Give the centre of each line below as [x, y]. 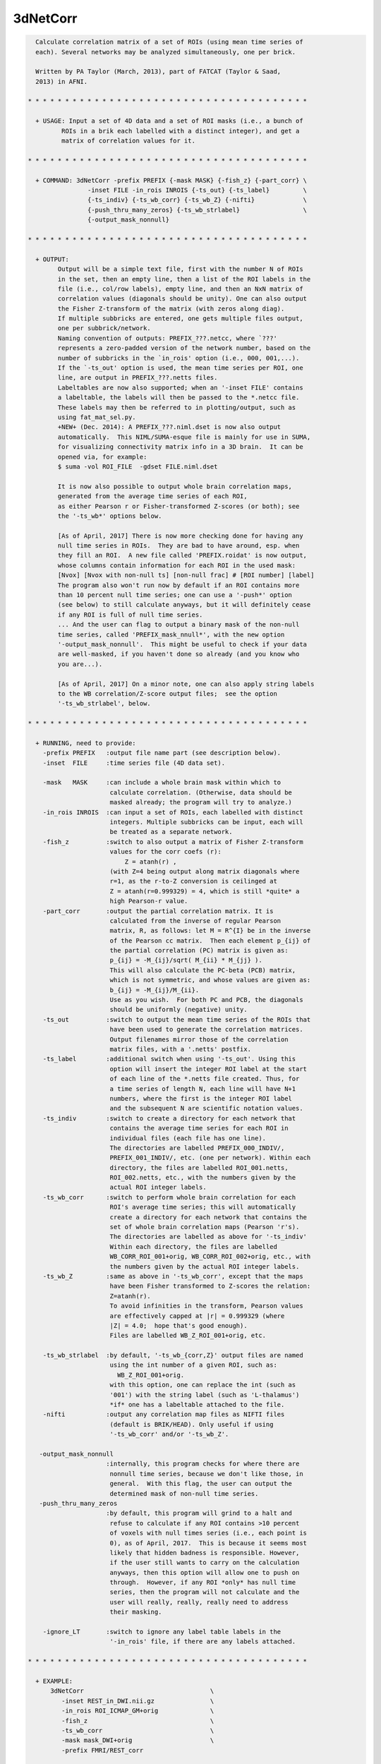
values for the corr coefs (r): [165, 852]
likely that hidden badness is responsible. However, [205, 1553]
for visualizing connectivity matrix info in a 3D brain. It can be [180, 447]
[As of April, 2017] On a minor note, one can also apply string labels [186, 684]
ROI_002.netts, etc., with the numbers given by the [203, 1178]
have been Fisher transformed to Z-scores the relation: [210, 1286]
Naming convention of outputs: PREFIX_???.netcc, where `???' [168, 338]
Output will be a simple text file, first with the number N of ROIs [180, 269]
